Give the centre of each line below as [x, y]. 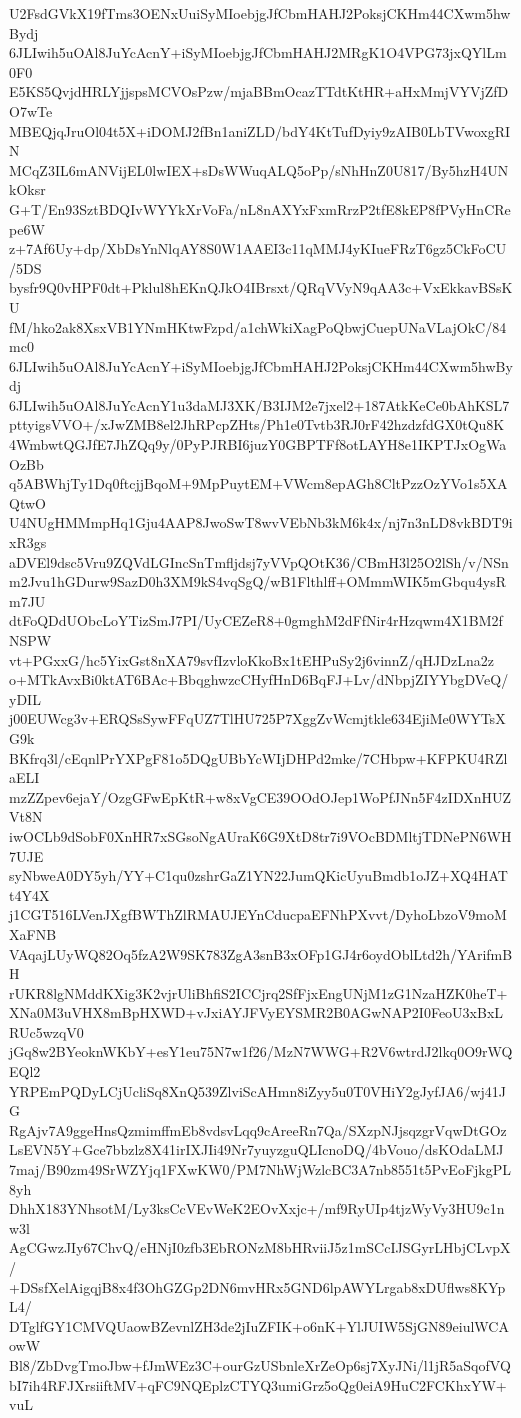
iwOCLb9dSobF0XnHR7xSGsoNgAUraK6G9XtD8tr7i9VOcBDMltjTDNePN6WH [260, 835]
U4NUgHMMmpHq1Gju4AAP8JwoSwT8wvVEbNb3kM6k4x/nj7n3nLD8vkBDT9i [261, 522]
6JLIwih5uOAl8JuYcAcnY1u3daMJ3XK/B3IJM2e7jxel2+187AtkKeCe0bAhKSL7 [259, 404]
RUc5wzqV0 [46, 1031]
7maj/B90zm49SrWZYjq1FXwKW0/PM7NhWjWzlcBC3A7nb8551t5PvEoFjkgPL [260, 1169]
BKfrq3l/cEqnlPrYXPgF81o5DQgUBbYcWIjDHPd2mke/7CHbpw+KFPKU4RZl [258, 757]
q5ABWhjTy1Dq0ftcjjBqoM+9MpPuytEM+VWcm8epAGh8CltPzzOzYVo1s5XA [258, 483]
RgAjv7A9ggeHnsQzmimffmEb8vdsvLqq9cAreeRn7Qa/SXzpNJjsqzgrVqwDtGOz [258, 1129]
